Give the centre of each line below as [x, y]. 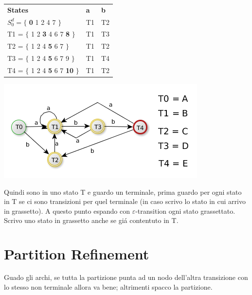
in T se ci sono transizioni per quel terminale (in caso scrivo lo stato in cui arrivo [125, 201]
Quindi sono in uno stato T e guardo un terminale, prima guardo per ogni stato [123, 192]
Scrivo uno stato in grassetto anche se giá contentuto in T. [91, 220]
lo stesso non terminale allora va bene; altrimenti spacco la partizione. [108, 286]
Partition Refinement [77, 254]
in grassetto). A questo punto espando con [67, 211]
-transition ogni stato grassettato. [185, 211]
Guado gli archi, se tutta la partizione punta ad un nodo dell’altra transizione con [126, 277]
